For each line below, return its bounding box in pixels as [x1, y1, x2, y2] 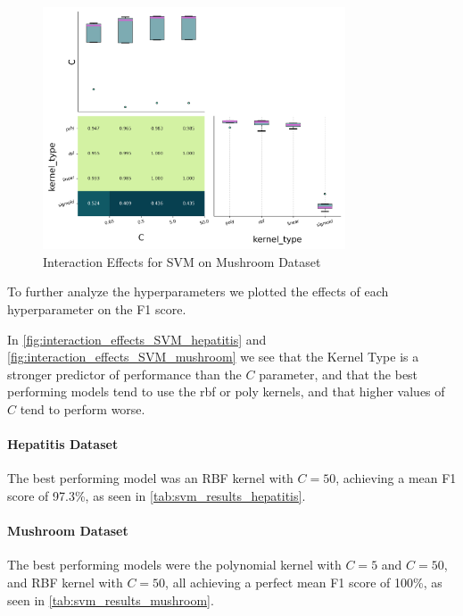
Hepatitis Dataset [7, 435, 119, 454]
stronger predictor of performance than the [7, 364, 242, 383]
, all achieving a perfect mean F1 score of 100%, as [165, 573, 442, 591]
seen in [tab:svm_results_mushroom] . [7, 590, 214, 609]
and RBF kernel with [7, 573, 123, 591]
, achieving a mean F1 [335, 469, 457, 487]
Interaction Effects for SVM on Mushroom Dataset [43, 252, 321, 271]
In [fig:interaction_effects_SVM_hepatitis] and [7, 329, 267, 348]
